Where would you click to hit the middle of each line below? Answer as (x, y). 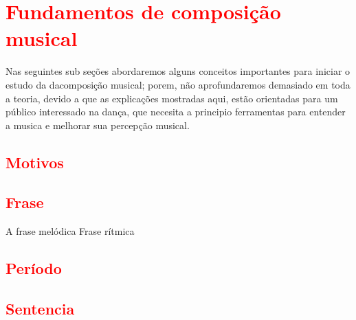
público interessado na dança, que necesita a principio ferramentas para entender (176, 112)
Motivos (35, 162)
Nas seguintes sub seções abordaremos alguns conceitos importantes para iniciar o (178, 71)
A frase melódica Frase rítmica (70, 231)
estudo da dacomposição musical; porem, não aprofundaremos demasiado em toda (178, 84)
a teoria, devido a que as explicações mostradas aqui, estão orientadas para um (172, 98)
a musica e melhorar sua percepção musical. (98, 125)
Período (34, 268)
